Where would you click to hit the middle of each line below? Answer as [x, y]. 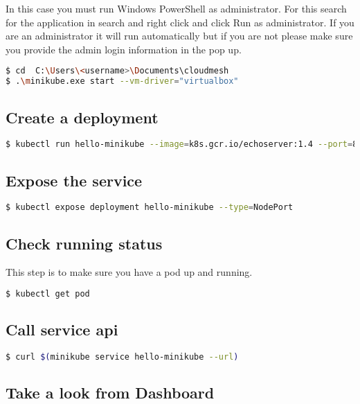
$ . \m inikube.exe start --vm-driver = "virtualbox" [122, 81]
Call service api [62, 330]
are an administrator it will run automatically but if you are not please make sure [179, 36]
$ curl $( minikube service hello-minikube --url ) [122, 357]
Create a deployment [82, 117]
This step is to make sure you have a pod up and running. [129, 272]
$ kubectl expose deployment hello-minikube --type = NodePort [150, 208]
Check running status [84, 243]
